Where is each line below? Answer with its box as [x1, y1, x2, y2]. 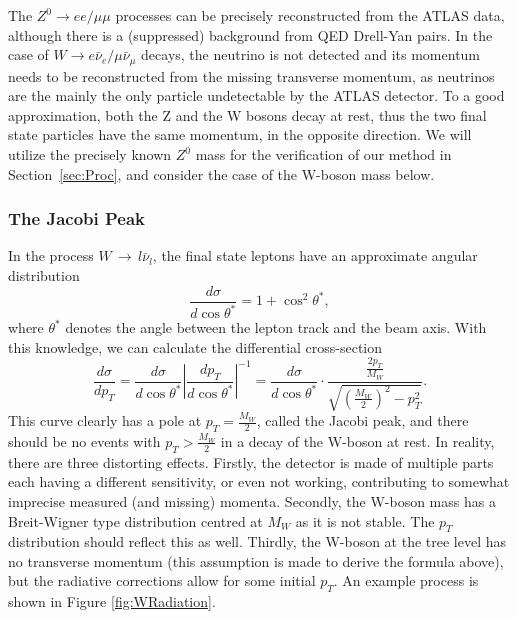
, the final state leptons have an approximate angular [152, 245, 478, 266]
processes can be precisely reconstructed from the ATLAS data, [115, 5, 505, 25]
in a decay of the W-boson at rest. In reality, [220, 430, 495, 451]
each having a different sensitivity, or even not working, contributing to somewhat [8, 471, 510, 492]
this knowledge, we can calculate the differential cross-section [8, 336, 383, 357]
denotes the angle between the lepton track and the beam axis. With [65, 317, 487, 338]
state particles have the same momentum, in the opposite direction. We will [8, 124, 472, 145]
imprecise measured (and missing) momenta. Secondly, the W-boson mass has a [8, 490, 496, 511]
